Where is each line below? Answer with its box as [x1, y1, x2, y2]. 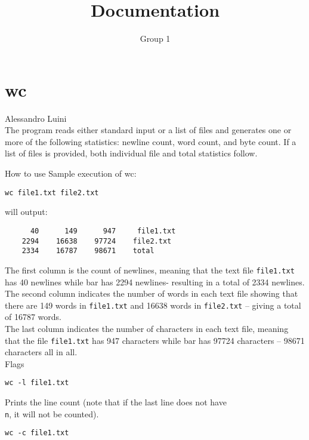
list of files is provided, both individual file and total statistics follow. [5, 147, 258, 159]
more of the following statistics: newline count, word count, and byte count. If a [5, 135, 296, 147]
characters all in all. [5, 346, 78, 358]
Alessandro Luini [5, 112, 67, 124]
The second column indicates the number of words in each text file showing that [5, 287, 298, 300]
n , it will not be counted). [5, 407, 99, 420]
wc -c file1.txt [5, 429, 69, 438]
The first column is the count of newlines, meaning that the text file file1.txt [5, 263, 295, 276]
